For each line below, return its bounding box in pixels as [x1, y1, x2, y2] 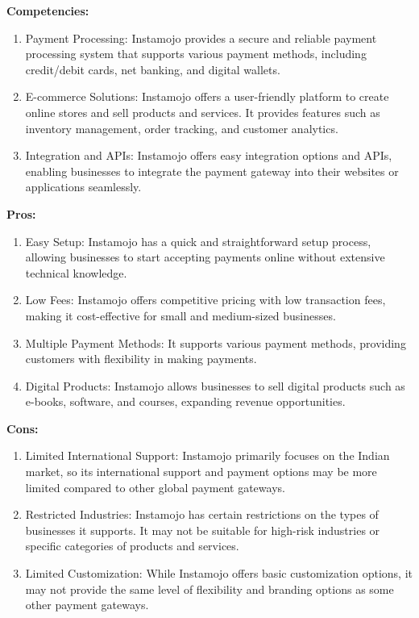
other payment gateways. [25, 596, 149, 613]
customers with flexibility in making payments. [25, 350, 257, 367]
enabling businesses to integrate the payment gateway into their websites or [25, 162, 399, 179]
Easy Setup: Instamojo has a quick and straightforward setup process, [25, 232, 371, 249]
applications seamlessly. [25, 178, 142, 195]
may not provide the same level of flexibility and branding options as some [25, 580, 394, 597]
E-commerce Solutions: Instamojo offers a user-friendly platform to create [25, 88, 389, 105]
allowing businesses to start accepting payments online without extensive [25, 248, 385, 265]
